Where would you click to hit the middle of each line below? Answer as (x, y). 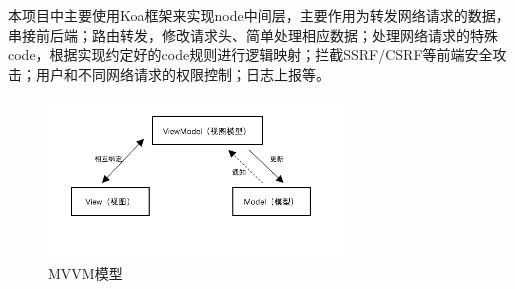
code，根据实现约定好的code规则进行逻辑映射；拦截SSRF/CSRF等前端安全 (250, 54)
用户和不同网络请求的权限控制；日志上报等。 (182, 73)
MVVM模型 (85, 272)
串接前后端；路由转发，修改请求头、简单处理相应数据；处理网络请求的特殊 (253, 34)
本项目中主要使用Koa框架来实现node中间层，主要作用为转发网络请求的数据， (259, 15)
